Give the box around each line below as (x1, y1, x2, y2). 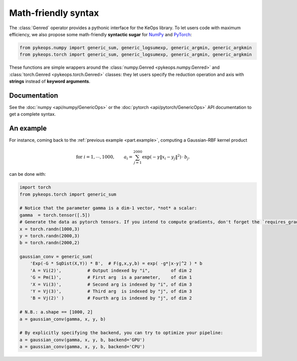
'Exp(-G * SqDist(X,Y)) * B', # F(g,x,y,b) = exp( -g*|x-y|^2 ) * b (30, 260, 202, 266)
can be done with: (9, 171, 46, 177)
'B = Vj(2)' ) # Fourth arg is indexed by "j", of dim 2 (30, 295, 192, 301)
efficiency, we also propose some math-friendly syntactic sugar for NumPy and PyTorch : (9, 31, 192, 37)
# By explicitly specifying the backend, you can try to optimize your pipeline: (19, 330, 224, 336)
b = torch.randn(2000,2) (19, 240, 80, 246)
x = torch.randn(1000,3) (19, 226, 80, 232)
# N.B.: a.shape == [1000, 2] (19, 309, 93, 315)
